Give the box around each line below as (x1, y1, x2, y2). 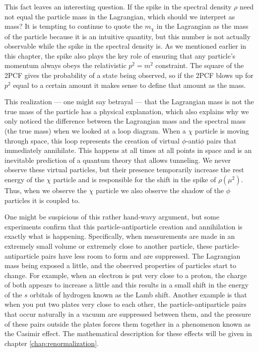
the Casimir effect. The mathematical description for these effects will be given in (4, 328, 252, 339)
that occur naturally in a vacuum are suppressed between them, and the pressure (4, 309, 251, 319)
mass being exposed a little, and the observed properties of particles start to (4, 260, 236, 271)
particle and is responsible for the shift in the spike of (53, 174, 216, 184)
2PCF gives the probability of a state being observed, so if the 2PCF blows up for (4, 70, 254, 80)
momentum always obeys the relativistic (4, 60, 127, 70)
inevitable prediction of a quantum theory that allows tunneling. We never (4, 154, 231, 165)
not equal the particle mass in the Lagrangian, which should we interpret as (4, 11, 235, 21)
